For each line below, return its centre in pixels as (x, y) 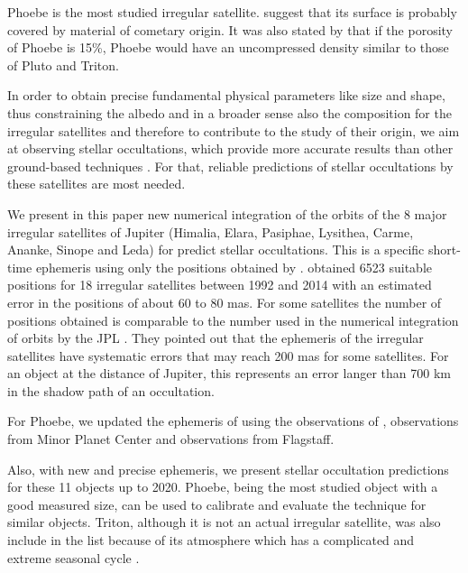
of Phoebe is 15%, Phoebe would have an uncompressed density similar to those (228, 47)
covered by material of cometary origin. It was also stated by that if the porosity (230, 29)
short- (444, 250)
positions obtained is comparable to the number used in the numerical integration (233, 320)
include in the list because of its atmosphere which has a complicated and (211, 540)
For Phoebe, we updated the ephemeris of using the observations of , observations (233, 421)
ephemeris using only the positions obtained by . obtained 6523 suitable (234, 267)
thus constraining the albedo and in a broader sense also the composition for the (229, 112)
